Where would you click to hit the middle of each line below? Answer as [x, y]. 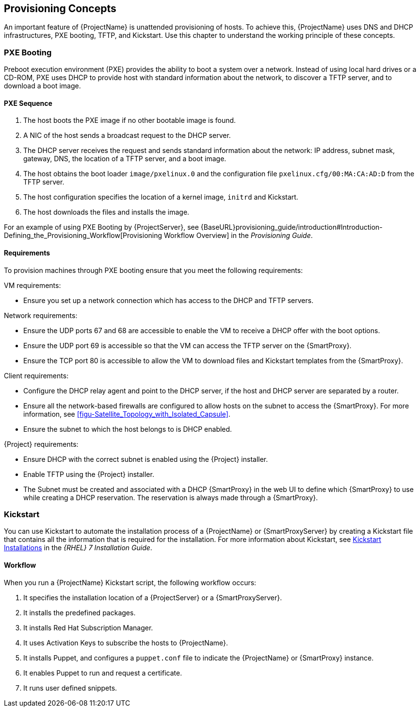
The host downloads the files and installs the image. [106, 212]
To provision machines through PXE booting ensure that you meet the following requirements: [153, 270]
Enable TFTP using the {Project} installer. [89, 474]
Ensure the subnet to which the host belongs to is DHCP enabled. [128, 429]
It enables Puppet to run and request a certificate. [103, 673]
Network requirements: [41, 315]
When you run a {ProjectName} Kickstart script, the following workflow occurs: [130, 582]
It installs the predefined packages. [80, 612]
